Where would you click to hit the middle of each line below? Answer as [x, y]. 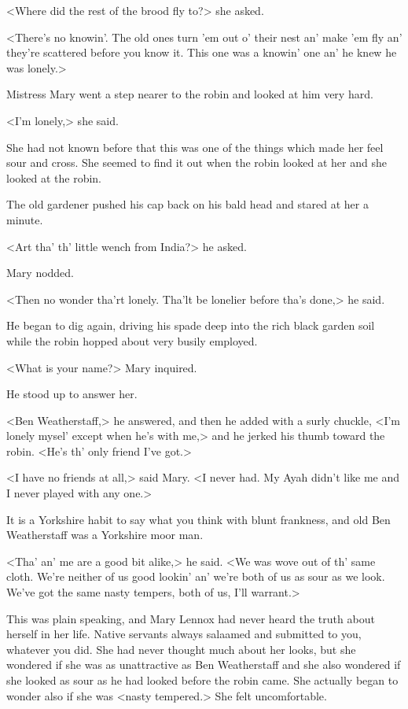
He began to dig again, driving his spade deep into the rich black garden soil [191, 325]
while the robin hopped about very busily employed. [132, 340]
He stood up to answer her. [72, 394]
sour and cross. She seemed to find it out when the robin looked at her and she [197, 162]
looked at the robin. [54, 177]
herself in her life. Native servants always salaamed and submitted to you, [184, 634]
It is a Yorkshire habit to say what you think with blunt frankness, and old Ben [198, 519]
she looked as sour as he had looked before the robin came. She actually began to [202, 680]
